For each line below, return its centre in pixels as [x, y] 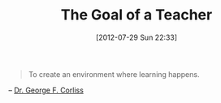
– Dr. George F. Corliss [46, 90]
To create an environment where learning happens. [114, 74]
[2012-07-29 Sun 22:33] [136, 37]
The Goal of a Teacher [136, 15]
